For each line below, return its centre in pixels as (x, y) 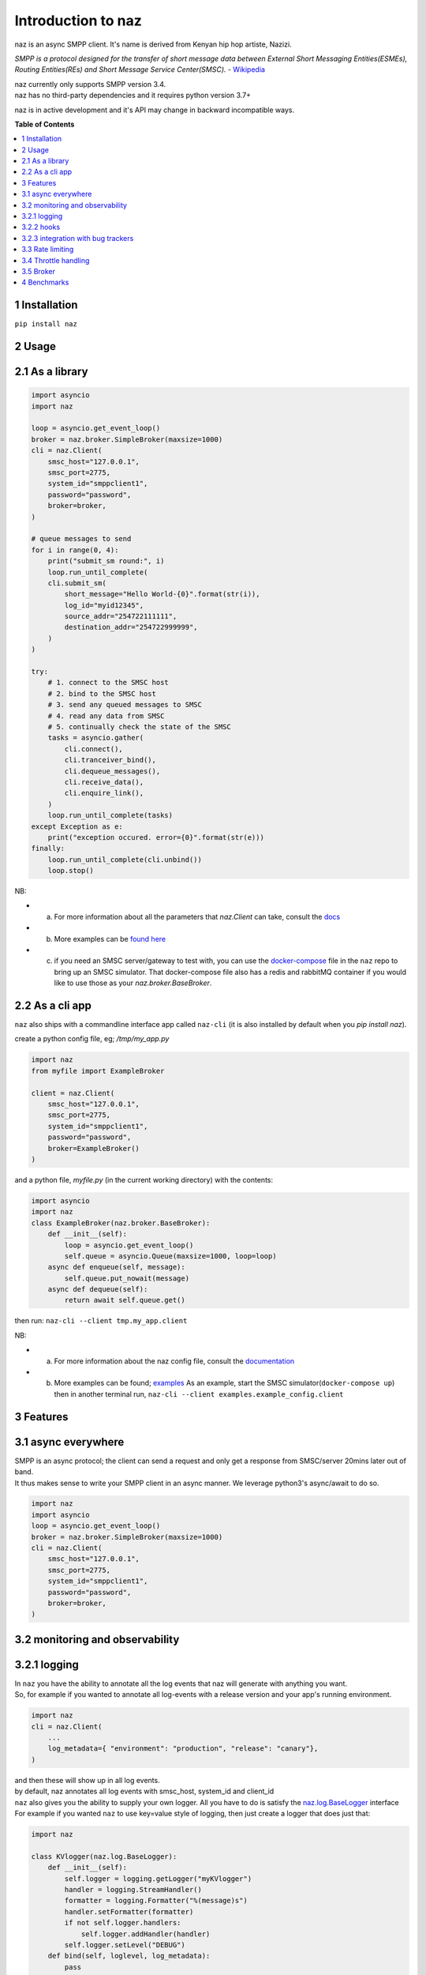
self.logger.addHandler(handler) (146, 1934)
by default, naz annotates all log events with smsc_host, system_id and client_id (144, 1791)
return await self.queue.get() (125, 1300)
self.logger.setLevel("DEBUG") (125, 1945)
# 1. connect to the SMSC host (108, 683)
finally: (48, 848)
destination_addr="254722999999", (131, 627)
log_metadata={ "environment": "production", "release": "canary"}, (183, 1749)
